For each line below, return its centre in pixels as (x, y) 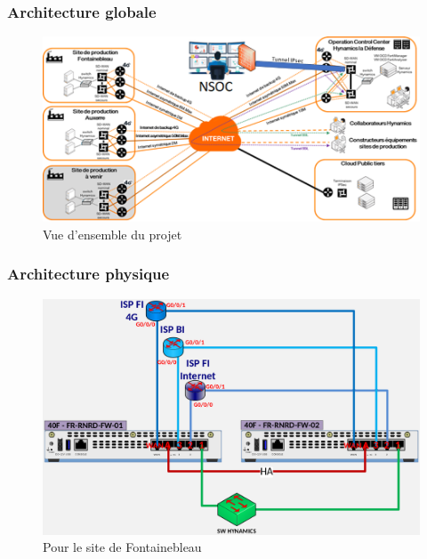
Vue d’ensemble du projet (113, 234)
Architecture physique (89, 274)
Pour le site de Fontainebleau (122, 547)
